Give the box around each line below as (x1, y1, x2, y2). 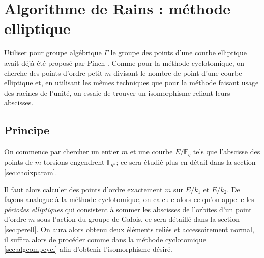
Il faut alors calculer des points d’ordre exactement (4, 184, 163, 194)
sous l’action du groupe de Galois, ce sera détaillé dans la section (37, 214, 240, 224)
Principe (4, 122, 50, 138)
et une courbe (130, 146, 173, 157)
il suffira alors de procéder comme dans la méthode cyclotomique (4, 234, 207, 244)
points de (4, 156, 33, 167)
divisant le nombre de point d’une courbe (113, 67, 242, 78)
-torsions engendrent (41, 156, 105, 167)
